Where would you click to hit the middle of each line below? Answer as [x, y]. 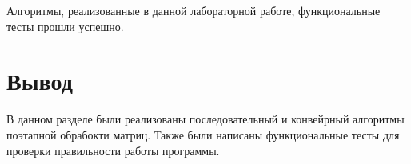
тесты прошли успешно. [65, 26]
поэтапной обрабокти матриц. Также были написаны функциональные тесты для [203, 134]
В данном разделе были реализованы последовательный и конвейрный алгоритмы [205, 119]
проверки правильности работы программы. [113, 150]
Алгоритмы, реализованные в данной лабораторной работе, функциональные [194, 10]
